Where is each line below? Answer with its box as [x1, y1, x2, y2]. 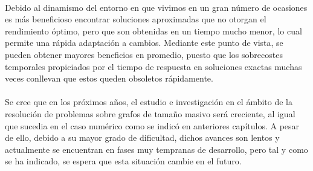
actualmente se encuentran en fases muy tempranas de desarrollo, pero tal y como [5, 143, 308, 155]
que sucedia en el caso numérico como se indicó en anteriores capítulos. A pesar [5, 119, 300, 132]
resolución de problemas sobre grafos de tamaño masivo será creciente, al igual [5, 107, 295, 120]
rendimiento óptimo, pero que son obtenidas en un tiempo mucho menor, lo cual [5, 24, 302, 37]
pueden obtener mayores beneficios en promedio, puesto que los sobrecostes [5, 48, 283, 60]
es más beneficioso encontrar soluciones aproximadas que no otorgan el [5, 13, 266, 25]
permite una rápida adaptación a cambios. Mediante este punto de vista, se [5, 36, 283, 49]
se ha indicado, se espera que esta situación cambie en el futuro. [5, 155, 242, 167]
